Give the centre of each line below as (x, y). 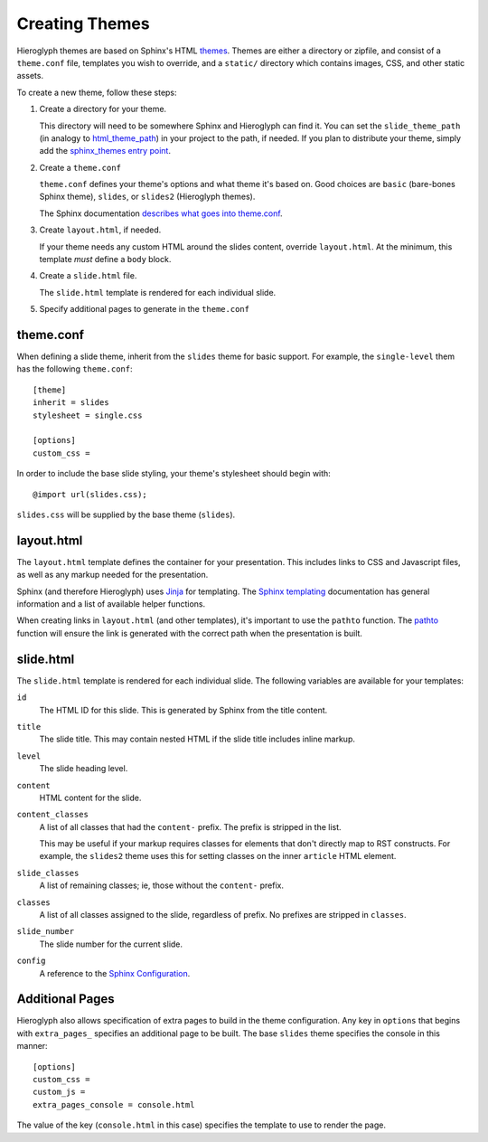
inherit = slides (71, 403)
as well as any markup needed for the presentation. (113, 575)
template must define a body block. (105, 260)
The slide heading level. (84, 769)
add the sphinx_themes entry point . (105, 151)
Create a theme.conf (80, 167)
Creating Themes (83, 24)
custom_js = (59, 1092)
